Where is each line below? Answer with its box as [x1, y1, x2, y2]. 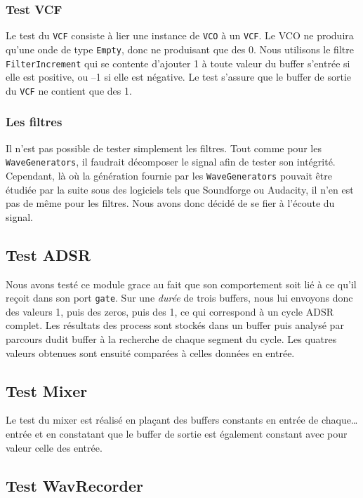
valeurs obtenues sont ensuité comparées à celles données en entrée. [6, 345, 295, 360]
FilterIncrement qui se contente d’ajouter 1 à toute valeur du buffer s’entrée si [6, 55, 350, 70]
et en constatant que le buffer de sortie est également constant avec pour [34, 426, 348, 440]
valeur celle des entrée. [6, 440, 103, 455]
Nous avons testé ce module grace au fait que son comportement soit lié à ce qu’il [6, 276, 357, 291]
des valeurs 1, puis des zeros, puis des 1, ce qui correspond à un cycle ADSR [6, 304, 334, 318]
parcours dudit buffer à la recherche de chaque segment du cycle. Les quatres [6, 331, 337, 346]
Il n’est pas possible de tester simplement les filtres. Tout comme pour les [6, 140, 322, 155]
